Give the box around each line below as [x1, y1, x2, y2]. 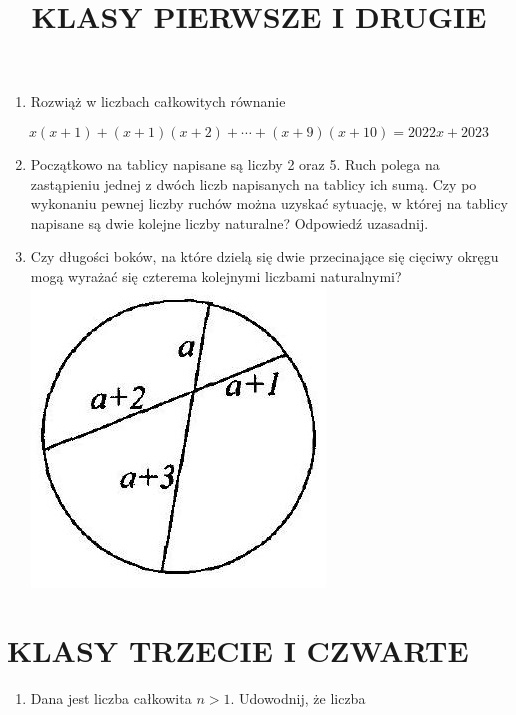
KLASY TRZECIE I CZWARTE [7, 630, 469, 671]
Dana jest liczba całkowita [30, 688, 192, 709]
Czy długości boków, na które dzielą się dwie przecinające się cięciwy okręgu [30, 246, 499, 267]
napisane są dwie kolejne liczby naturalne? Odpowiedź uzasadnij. [30, 212, 429, 233]
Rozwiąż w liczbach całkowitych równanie [30, 91, 286, 112]
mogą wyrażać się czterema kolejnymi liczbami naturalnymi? [30, 265, 402, 286]
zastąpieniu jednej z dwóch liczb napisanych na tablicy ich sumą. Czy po [30, 173, 477, 194]
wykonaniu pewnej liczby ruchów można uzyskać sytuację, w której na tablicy [30, 193, 508, 214]
